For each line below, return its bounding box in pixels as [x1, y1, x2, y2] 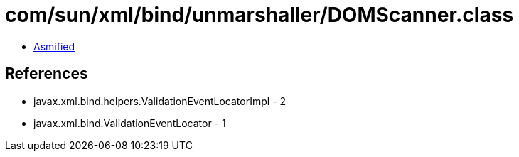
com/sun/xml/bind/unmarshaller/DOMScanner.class [5, 3, 514, 27]
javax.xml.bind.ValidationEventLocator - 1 [33, 117, 226, 129]
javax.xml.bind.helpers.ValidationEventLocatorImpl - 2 [33, 94, 286, 107]
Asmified [33, 40, 75, 53]
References [5, 65, 88, 83]
